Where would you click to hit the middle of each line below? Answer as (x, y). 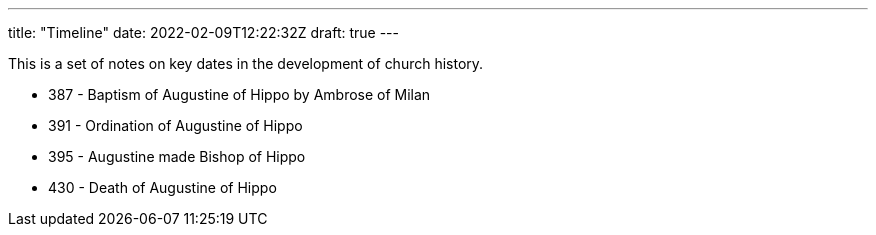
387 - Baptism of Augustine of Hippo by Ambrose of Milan (239, 94)
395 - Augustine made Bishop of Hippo (177, 156)
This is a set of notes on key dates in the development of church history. (246, 63)
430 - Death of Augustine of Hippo (162, 187)
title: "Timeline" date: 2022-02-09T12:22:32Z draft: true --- (203, 32)
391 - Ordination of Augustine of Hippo (175, 125)
